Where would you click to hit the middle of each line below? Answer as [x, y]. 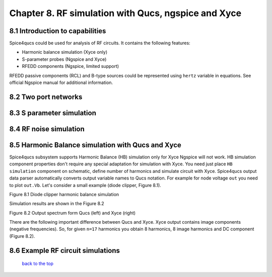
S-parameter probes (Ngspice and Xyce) [64, 59]
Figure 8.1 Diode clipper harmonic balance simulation [64, 194]
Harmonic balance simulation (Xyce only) [65, 52]
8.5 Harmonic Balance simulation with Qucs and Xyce [95, 145]
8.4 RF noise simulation [47, 129]
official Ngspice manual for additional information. [61, 82]
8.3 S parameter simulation [53, 113]
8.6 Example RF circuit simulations [65, 251]
